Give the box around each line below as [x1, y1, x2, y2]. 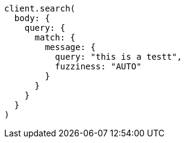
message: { [45, 42, 96, 52]
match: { [34, 33, 76, 42]
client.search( [4, 4, 76, 13]
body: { [14, 13, 50, 23]
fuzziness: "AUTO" [55, 62, 142, 71]
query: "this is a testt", [55, 52, 183, 62]
